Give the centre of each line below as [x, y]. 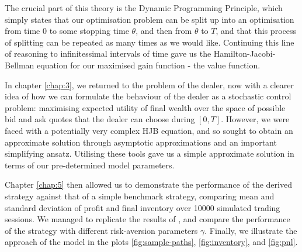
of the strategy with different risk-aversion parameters [101, 230]
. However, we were [255, 119]
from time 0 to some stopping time [67, 31]
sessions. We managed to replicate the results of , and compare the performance [147, 219]
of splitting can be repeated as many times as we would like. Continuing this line [150, 42]
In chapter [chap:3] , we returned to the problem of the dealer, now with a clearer [149, 84]
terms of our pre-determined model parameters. [90, 165]
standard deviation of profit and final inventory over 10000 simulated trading [143, 207]
